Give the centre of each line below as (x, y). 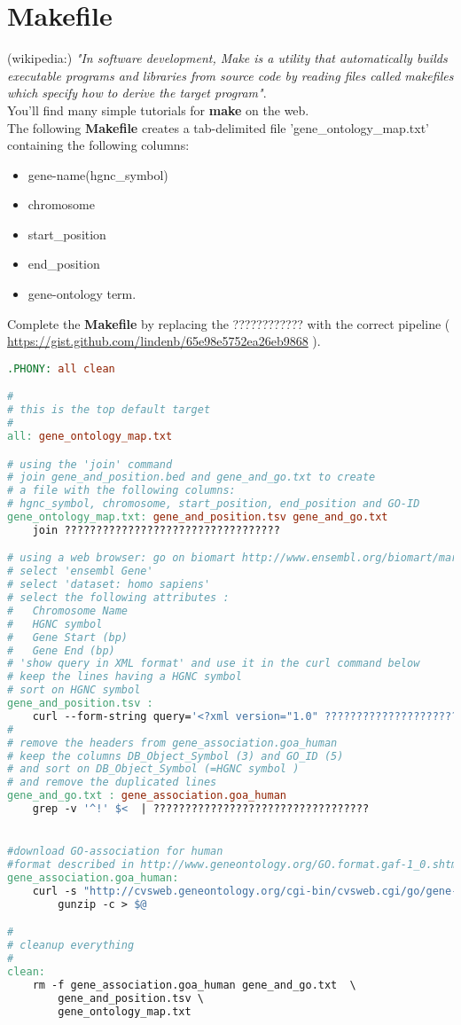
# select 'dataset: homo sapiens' (109, 585)
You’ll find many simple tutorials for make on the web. (158, 110)
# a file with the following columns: (121, 491)
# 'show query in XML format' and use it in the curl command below (214, 664)
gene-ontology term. (82, 294)
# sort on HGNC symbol (74, 690)
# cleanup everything (71, 946)
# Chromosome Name (68, 610)
